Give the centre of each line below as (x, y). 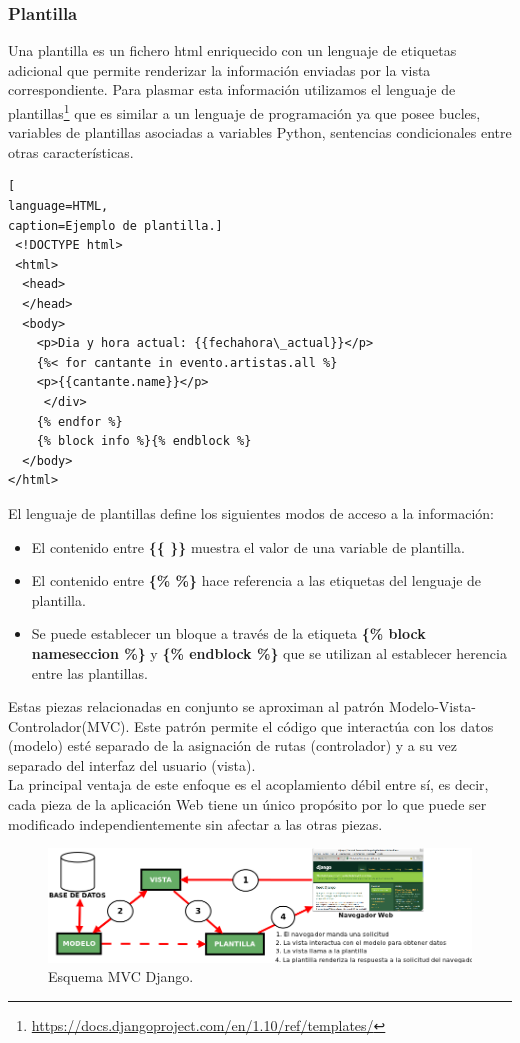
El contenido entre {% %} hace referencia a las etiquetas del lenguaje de (256, 580)
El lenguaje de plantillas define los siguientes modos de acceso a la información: (251, 512)
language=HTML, (58, 206)
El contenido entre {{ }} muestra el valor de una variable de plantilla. (248, 546)
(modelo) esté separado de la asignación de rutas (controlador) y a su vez (232, 745)
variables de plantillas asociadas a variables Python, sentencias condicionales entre (260, 132)
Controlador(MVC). (69, 725)
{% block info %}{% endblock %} (144, 441)
